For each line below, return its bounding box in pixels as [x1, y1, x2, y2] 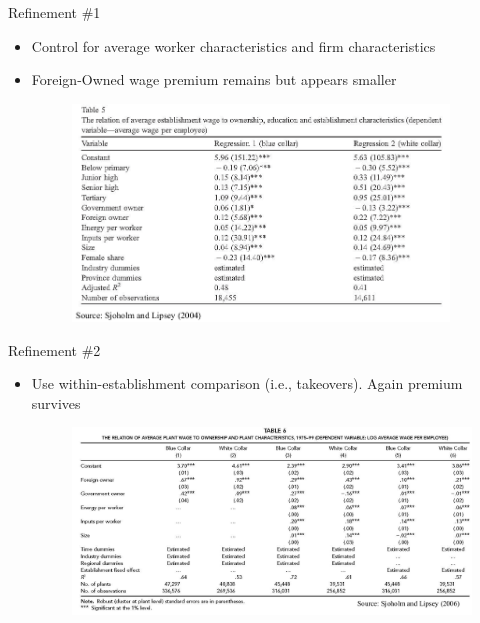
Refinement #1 [8, 2, 101, 22]
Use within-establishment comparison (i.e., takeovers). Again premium [31, 373, 463, 394]
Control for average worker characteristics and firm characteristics [31, 35, 436, 56]
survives [31, 392, 81, 413]
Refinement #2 [8, 339, 101, 360]
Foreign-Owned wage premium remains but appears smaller [31, 69, 397, 90]
